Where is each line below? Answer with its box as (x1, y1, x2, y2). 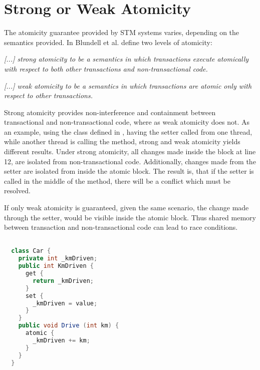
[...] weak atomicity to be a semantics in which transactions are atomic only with (4, 80, 252, 91)
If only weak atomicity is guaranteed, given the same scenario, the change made (4, 202, 249, 213)
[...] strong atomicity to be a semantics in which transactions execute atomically (4, 54, 249, 64)
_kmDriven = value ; (33, 299, 98, 307)
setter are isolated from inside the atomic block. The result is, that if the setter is (4, 166, 254, 176)
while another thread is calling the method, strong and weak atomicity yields (4, 136, 240, 147)
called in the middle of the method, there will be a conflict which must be (4, 175, 230, 186)
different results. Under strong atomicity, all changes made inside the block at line (4, 146, 256, 157)
